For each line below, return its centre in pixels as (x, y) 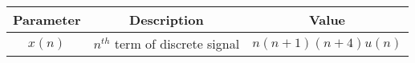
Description (167, 20)
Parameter (47, 20)
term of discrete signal (177, 43)
